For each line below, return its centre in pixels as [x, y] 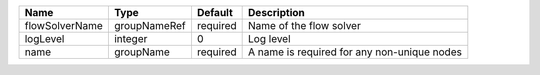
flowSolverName [64, 25]
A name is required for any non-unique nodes [355, 52]
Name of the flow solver [305, 25]
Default [215, 12]
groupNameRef [149, 25]
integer [130, 38]
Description [276, 12]
